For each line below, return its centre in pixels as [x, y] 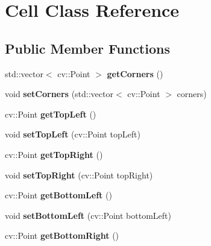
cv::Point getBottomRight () [62, 235]
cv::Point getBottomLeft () [58, 195]
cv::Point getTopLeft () [51, 114]
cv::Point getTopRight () [54, 154]
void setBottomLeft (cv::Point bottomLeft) [88, 215]
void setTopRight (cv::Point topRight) [79, 175]
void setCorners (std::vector [59, 94]
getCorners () [135, 73]
